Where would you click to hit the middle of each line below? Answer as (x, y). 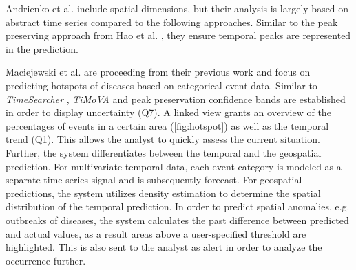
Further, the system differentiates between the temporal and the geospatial (164, 152)
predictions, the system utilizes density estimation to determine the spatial (163, 193)
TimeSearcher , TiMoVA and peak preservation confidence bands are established (176, 99)
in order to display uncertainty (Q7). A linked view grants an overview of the (168, 112)
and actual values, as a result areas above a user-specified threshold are (156, 233)
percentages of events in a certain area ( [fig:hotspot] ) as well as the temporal (167, 125)
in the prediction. (42, 48)
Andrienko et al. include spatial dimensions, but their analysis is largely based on (177, 8)
